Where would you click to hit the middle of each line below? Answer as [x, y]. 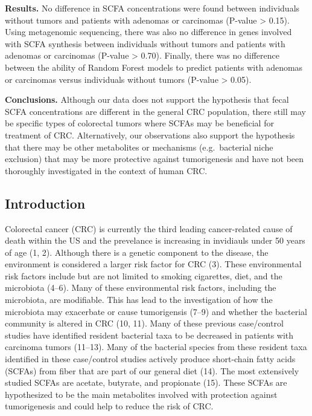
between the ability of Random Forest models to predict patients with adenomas [154, 67]
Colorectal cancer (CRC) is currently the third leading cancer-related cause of [149, 228]
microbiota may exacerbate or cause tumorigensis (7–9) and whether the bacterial [156, 311]
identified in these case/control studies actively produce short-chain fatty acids [150, 359]
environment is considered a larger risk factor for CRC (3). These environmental [153, 264]
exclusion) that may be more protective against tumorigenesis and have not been [154, 159]
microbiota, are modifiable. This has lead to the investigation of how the [139, 300]
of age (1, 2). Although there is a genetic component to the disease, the [137, 252]
